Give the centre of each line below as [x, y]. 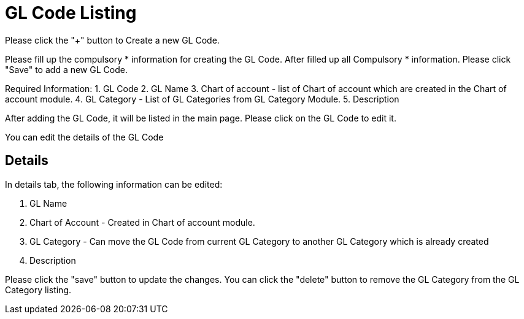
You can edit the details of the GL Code [84, 137]
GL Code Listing [71, 13]
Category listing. [38, 290]
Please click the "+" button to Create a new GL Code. [112, 40]
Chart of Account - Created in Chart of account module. [142, 222]
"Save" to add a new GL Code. [66, 69]
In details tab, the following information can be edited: [114, 184]
